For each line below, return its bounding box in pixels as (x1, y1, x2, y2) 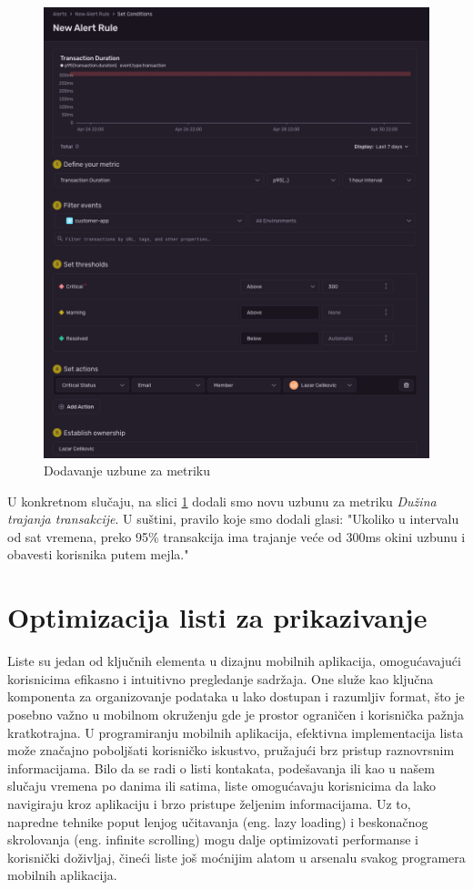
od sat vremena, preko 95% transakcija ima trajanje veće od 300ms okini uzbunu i (7, 527, 466, 546)
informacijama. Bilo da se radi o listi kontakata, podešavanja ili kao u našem (7, 758, 435, 777)
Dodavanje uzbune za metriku (44, 461, 211, 480)
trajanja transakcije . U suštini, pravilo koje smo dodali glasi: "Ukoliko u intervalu (7, 509, 459, 528)
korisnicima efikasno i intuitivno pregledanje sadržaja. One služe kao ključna (7, 669, 434, 688)
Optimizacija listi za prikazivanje (7, 598, 428, 636)
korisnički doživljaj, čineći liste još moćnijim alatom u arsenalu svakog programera (7, 847, 466, 866)
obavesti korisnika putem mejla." (7, 545, 189, 564)
